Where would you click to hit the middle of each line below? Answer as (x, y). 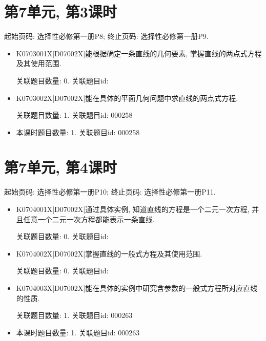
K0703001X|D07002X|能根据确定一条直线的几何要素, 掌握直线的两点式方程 (139, 53)
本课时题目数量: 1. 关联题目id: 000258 (78, 132)
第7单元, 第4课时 (60, 167)
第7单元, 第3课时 (60, 12)
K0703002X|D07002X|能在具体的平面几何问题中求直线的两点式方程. (127, 98)
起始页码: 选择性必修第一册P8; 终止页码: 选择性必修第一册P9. (106, 36)
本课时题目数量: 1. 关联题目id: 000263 (78, 332)
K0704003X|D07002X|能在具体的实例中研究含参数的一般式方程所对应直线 (137, 287)
